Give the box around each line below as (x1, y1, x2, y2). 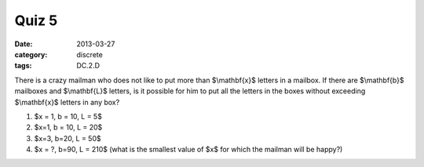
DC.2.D (76, 61, 101, 71)
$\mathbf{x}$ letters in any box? (14, 97, 120, 107)
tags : (14, 61, 32, 71)
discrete (76, 49, 104, 59)
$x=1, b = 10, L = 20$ (34, 122, 103, 133)
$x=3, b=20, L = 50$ (34, 133, 101, 143)
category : (14, 49, 48, 59)
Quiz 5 (14, 12, 58, 29)
